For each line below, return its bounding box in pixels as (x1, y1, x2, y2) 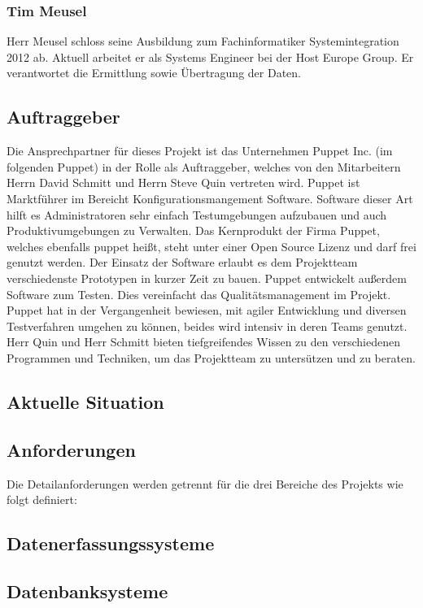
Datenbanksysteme (7, 578, 168, 603)
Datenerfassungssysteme (7, 531, 215, 556)
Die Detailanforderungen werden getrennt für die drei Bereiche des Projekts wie (7, 475, 403, 492)
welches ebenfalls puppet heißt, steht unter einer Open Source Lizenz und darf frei (7, 237, 416, 254)
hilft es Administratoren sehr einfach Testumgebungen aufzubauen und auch (7, 206, 387, 223)
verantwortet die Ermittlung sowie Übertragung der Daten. (7, 64, 301, 81)
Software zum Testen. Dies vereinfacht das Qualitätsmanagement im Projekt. (7, 285, 391, 302)
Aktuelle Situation (7, 389, 164, 414)
